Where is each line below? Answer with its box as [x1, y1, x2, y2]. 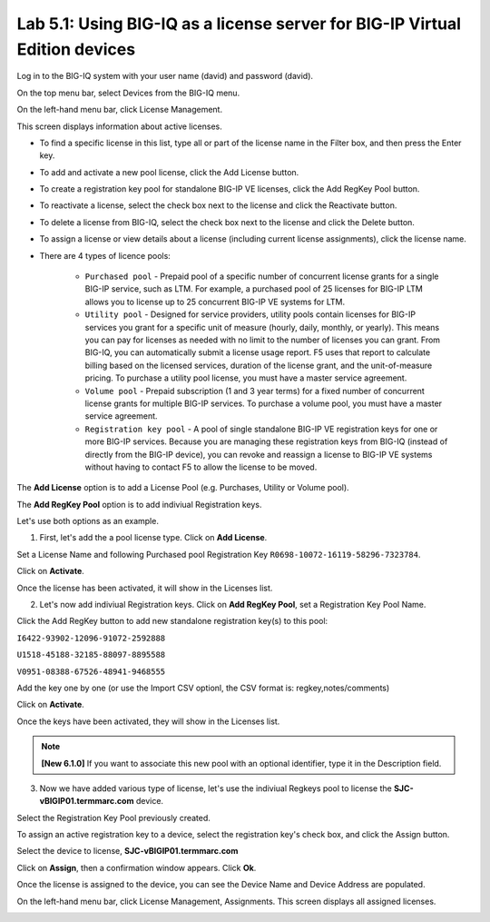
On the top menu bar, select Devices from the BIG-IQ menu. [16, 87, 240, 98]
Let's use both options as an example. [16, 516, 159, 527]
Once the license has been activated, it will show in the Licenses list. [16, 582, 273, 593]
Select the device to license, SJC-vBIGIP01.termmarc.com [16, 846, 239, 857]
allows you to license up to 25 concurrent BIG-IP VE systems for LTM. [84, 296, 345, 307]
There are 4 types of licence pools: [39, 250, 171, 261]
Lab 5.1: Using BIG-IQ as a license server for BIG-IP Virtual [16, 14, 462, 34]
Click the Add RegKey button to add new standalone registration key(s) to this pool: [16, 616, 328, 627]
